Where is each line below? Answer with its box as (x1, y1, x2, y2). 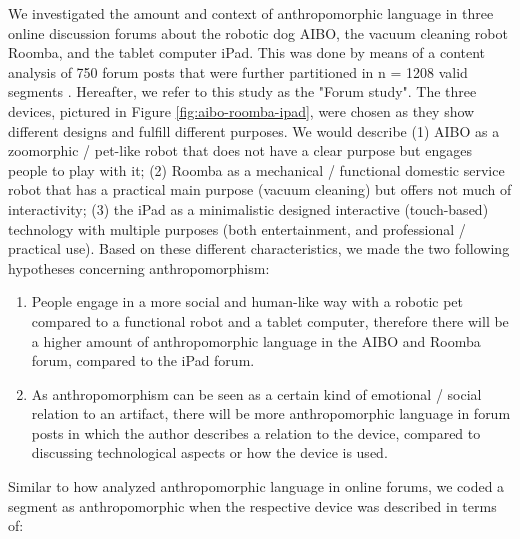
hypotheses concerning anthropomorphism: (8, 257, 270, 278)
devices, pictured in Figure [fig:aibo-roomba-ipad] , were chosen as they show (8, 100, 475, 121)
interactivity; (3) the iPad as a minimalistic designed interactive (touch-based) (8, 198, 489, 219)
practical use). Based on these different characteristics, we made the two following (8, 238, 510, 259)
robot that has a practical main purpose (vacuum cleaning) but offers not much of (8, 179, 512, 200)
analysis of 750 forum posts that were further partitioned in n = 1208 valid (8, 61, 468, 82)
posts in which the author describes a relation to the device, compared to (31, 422, 481, 443)
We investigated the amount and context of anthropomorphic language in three (8, 3, 494, 23)
